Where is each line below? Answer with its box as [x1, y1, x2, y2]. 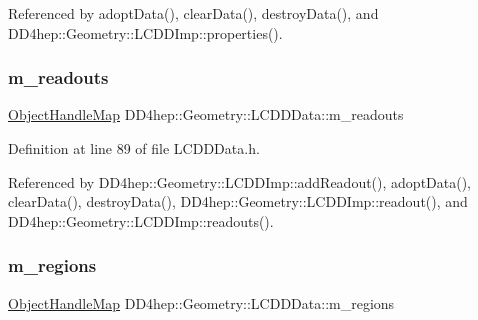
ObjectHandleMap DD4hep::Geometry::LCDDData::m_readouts [8, 104, 404, 125]
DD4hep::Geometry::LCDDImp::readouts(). [8, 210, 274, 231]
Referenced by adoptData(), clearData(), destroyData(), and [8, 3, 379, 23]
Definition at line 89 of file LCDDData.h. [8, 138, 260, 158]
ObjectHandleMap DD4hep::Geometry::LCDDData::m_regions [8, 292, 395, 313]
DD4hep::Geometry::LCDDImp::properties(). [8, 22, 283, 43]
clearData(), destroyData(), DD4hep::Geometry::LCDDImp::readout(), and [8, 191, 468, 212]
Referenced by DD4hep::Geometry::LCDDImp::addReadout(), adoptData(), [8, 171, 472, 192]
